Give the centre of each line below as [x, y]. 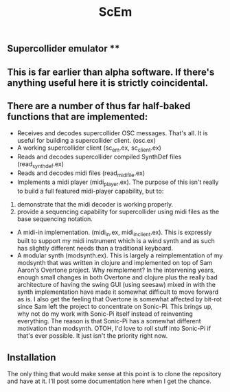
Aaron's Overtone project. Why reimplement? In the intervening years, [116, 270]
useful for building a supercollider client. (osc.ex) [87, 141]
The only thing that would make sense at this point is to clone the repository [114, 374]
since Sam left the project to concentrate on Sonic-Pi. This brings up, [115, 307]
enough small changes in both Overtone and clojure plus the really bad [117, 277]
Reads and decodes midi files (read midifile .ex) [81, 174]
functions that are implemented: [78, 116]
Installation [32, 357]
